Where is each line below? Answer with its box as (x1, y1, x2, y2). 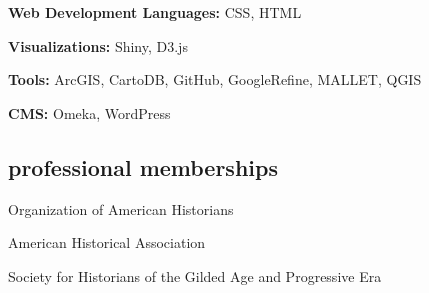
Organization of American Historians (8, 198, 234, 219)
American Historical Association (8, 232, 206, 253)
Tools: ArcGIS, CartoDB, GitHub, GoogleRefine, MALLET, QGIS (8, 69, 422, 90)
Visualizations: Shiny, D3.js (8, 35, 188, 56)
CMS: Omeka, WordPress (8, 102, 171, 123)
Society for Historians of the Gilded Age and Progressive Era (8, 265, 382, 286)
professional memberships (8, 151, 278, 182)
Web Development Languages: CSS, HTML (8, 2, 302, 22)
